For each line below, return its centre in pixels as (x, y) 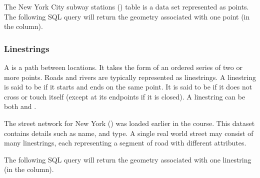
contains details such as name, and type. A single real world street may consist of (129, 133)
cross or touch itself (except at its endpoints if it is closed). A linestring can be (125, 96)
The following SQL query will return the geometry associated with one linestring (128, 159)
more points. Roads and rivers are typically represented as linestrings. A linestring (130, 77)
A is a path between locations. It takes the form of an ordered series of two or (123, 67)
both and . (20, 106)
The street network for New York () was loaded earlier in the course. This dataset (129, 123)
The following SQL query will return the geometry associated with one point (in (127, 16)
